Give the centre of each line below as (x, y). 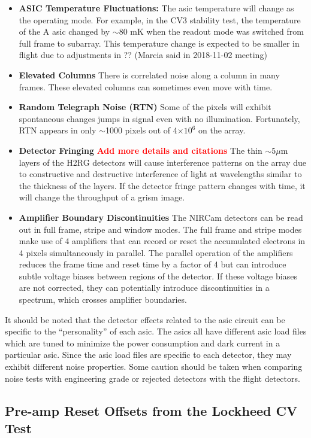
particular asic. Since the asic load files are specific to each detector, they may (148, 355)
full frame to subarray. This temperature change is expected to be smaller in (159, 43)
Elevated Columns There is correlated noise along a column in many (149, 74)
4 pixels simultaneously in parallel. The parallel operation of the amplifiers (156, 252)
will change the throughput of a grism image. (102, 197)
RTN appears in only (58, 130)
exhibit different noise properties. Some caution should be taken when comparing (154, 366)
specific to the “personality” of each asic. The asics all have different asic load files (156, 331)
